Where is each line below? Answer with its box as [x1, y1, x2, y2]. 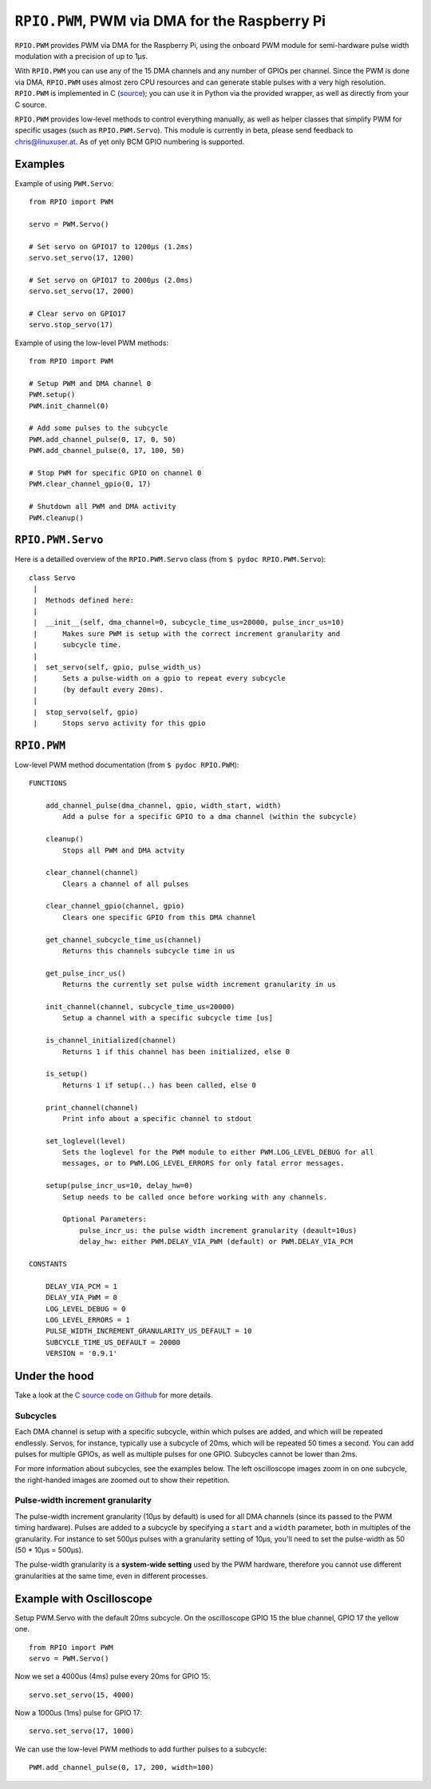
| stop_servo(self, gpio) [33, 707, 139, 717]
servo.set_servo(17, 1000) [29, 1727, 135, 1735]
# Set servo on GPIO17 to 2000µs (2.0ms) [29, 276, 193, 284]
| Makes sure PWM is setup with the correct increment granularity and [33, 629, 341, 638]
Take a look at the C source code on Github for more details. [14, 1390, 213, 1400]
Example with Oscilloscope [14, 1592, 152, 1605]
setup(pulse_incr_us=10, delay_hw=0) [45, 1181, 193, 1191]
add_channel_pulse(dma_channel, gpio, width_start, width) [45, 801, 282, 810]
